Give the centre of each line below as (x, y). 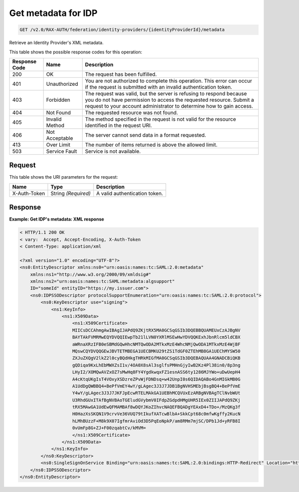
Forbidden (58, 100)
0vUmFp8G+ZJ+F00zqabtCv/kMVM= (109, 428)
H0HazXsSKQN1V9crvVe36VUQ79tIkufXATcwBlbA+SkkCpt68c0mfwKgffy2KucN (156, 414)
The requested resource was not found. (132, 112)
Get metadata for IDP (53, 13)
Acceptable (60, 138)
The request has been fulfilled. (121, 74)
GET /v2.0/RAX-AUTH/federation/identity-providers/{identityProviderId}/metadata (122, 30)
